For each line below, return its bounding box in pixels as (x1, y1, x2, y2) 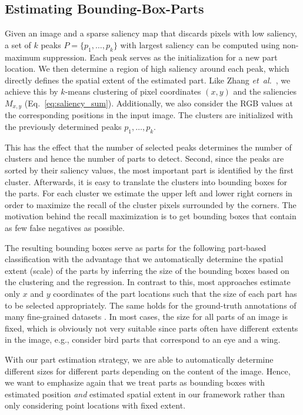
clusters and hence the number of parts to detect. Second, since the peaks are (5, 152, 284, 165)
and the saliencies (233, 85, 297, 98)
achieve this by (5, 85, 58, 98)
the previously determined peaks (5, 121, 122, 133)
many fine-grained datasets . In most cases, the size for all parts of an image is (5, 310, 288, 323)
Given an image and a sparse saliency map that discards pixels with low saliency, (5, 27, 297, 39)
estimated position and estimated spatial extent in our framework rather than (5, 387, 285, 400)
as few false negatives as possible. (5, 221, 125, 233)
